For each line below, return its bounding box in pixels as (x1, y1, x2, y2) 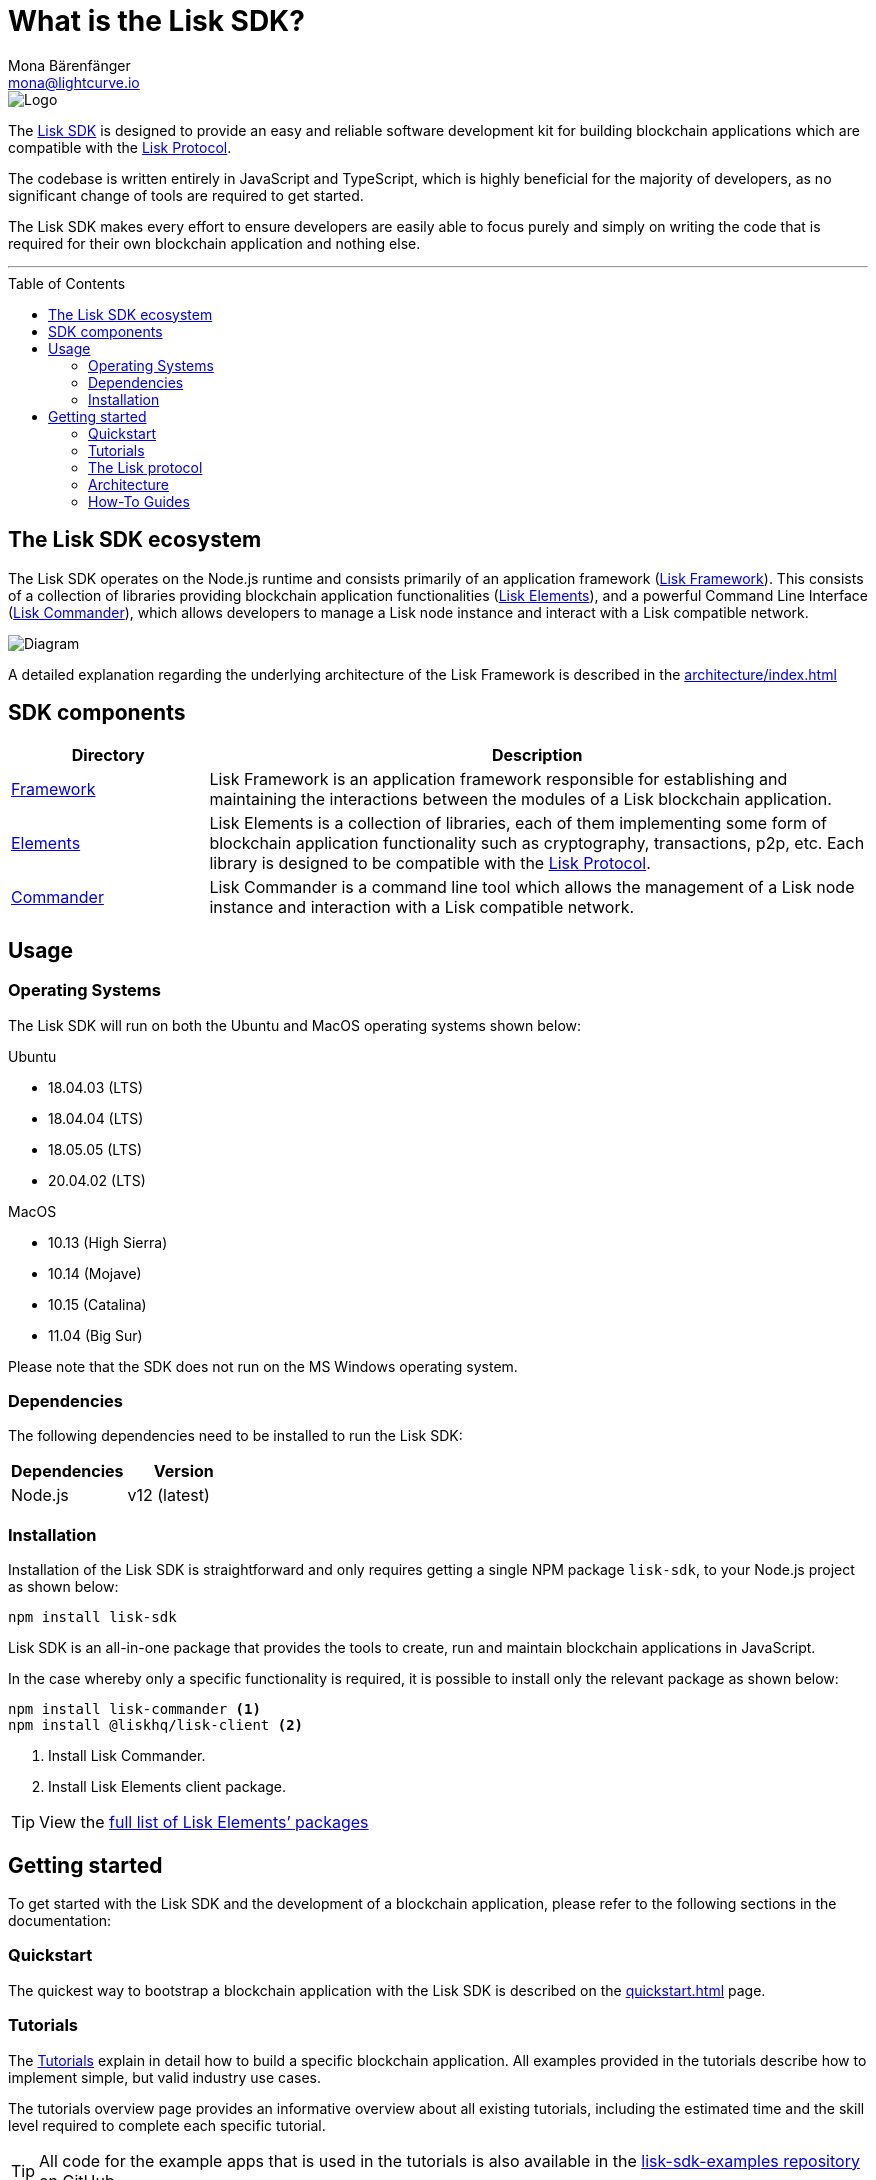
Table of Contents (8, 274, 126, 292)
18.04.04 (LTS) (48, 1109, 144, 1127)
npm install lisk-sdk (8, 1609, 177, 1626)
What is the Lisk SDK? (8, 4, 305, 38)
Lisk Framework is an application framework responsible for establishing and (209, 769, 788, 790)
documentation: (8, 1912, 112, 1929)
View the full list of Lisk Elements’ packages (39, 1812, 369, 1833)
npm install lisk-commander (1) (8, 1701, 261, 1718)
